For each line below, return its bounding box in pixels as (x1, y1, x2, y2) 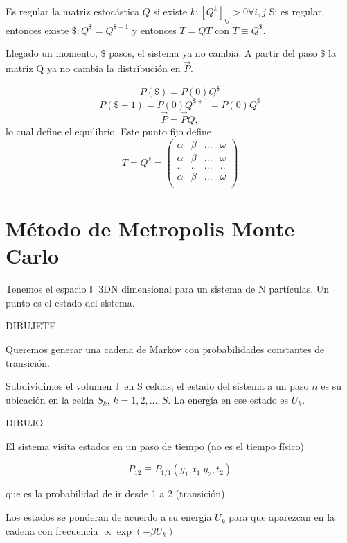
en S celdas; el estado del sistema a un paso (124, 379, 309, 393)
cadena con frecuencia (6, 523, 98, 537)
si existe (153, 4, 188, 18)
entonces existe (6, 22, 69, 37)
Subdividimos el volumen (6, 379, 112, 393)
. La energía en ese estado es (168, 392, 289, 406)
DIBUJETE (6, 318, 56, 333)
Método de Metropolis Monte (6, 214, 295, 243)
